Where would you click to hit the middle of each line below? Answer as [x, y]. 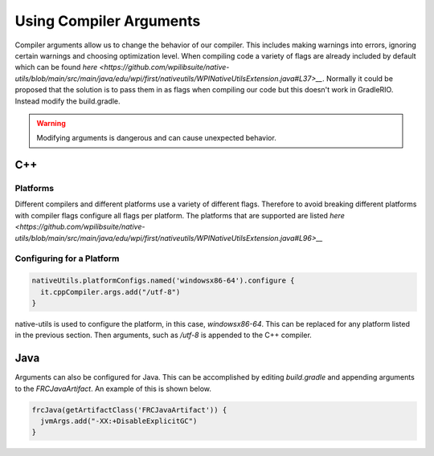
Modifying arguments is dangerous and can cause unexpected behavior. [156, 138]
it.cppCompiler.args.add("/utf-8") [111, 292]
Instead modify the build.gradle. [68, 101]
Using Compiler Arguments [108, 21]
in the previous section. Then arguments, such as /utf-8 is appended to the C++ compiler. [164, 335]
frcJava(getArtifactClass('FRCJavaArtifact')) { [129, 410]
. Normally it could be [358, 78]
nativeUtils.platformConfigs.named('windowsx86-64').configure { [163, 281]
